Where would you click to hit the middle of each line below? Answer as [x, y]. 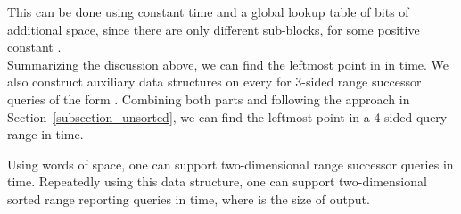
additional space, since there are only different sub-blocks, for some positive [214, 29]
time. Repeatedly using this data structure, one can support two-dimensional [217, 181]
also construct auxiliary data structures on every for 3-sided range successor [214, 82]
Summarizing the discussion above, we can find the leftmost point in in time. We [228, 64]
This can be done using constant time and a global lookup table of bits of [208, 12]
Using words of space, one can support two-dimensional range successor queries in [230, 164]
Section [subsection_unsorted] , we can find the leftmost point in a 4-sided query [227, 116]
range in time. [45, 134]
